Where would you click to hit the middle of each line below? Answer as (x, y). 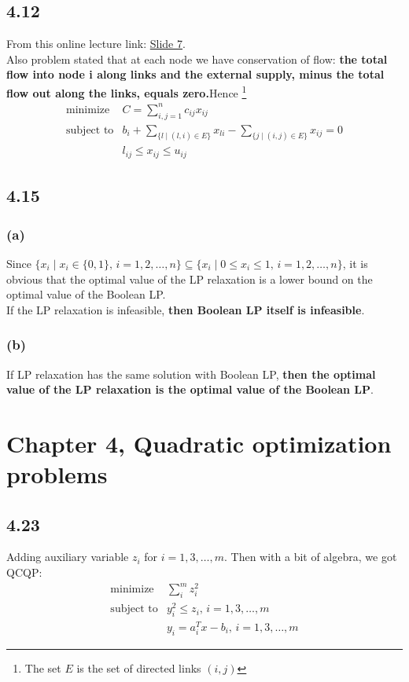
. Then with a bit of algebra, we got (310, 557)
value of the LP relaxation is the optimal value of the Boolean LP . (190, 389)
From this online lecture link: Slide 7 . (96, 44)
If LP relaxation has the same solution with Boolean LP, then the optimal (191, 374)
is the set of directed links (139, 667)
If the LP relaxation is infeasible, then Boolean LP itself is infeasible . (186, 309)
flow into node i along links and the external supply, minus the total (195, 74)
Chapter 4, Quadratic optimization (199, 443)
